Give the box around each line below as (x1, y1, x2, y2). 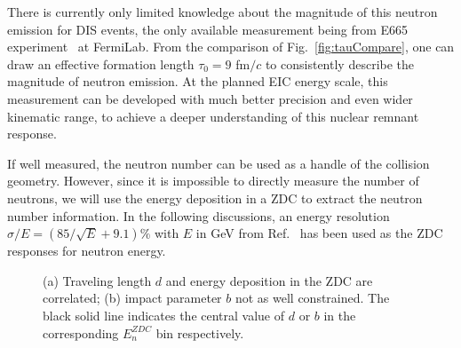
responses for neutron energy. (7, 241, 166, 260)
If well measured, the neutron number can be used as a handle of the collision (7, 154, 430, 172)
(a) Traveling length (43, 271, 152, 289)
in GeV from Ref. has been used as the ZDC (195, 224, 443, 242)
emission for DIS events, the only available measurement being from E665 (7, 20, 409, 38)
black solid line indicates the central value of (43, 305, 285, 324)
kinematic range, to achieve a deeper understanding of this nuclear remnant (7, 107, 419, 125)
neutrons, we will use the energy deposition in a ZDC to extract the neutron (7, 188, 423, 207)
